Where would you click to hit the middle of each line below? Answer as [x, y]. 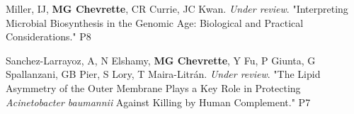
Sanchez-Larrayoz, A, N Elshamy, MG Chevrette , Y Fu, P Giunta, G [161, 60]
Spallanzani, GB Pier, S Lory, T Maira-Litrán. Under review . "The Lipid [163, 74]
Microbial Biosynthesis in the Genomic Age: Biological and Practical [155, 22]
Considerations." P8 [48, 36]
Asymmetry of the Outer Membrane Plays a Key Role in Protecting [153, 87]
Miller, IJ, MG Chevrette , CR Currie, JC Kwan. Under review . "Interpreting [177, 8]
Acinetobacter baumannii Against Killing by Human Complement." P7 [158, 102]
